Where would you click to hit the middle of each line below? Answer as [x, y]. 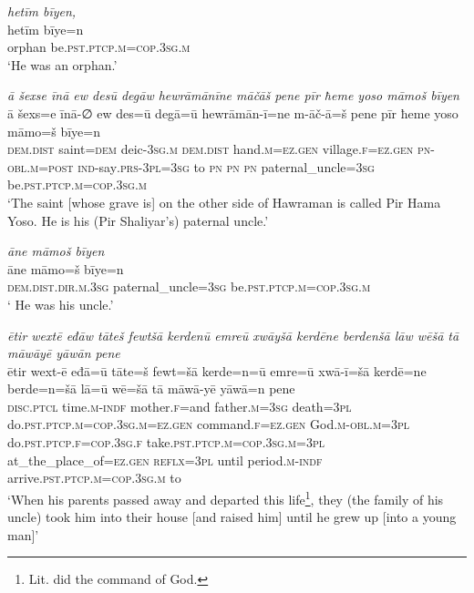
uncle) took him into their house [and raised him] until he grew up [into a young [232, 517]
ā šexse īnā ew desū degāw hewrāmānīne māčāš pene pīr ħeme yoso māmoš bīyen [233, 95]
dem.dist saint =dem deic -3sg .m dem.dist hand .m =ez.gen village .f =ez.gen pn [219, 149]
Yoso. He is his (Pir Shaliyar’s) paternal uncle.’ [138, 220]
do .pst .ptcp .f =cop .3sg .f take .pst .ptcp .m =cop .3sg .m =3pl [166, 442]
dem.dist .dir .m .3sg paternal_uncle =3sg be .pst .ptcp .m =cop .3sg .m [189, 286]
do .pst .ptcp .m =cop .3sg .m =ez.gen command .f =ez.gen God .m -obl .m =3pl [209, 424]
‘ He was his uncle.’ [61, 304]
